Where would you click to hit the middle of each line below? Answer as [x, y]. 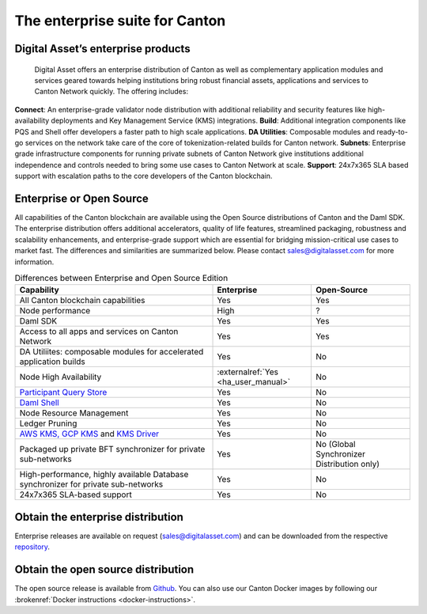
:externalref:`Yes [248, 372]
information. [34, 262]
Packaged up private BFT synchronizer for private [112, 449]
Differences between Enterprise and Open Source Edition [121, 279]
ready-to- [393, 131]
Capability [39, 290]
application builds [53, 362]
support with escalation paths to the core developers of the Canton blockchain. [144, 176]
